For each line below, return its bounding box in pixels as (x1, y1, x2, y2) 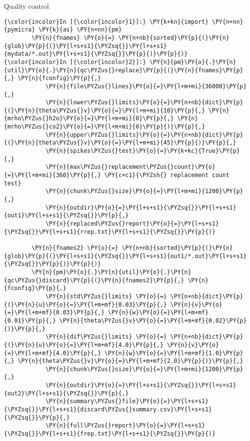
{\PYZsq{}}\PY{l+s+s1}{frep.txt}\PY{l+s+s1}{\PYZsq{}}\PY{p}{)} (4, 430, 216, 438)
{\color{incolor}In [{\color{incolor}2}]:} (4, 58, 146, 65)
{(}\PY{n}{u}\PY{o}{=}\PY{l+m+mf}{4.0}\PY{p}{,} (4, 341, 164, 348)
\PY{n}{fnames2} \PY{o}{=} (31, 244, 119, 251)
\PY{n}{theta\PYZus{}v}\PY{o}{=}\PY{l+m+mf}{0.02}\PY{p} (59, 317, 247, 324)
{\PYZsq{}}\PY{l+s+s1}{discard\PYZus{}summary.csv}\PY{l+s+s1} (4, 406, 212, 413)
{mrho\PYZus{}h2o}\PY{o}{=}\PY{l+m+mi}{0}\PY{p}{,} (4, 115, 174, 122)
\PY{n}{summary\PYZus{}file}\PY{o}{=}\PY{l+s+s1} (45, 398, 209, 405)
